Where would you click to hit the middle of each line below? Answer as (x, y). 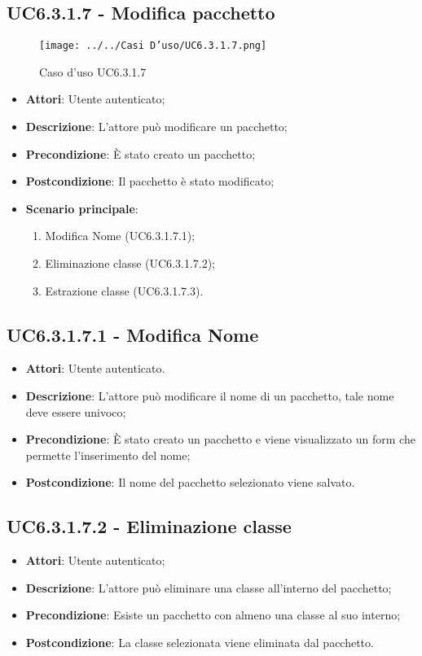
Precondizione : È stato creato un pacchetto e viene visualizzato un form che (220, 439)
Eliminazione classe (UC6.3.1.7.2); (130, 263)
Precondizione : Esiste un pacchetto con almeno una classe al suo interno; (213, 615)
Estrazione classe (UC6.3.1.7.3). (124, 290)
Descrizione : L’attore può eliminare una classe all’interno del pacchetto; (209, 587)
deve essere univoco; (76, 411)
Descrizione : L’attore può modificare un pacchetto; (156, 127)
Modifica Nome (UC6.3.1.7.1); (120, 236)
